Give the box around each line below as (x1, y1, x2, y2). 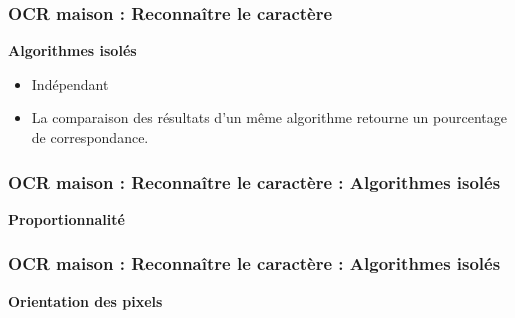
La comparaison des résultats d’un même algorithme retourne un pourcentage (31, 107, 507, 128)
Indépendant (31, 73, 109, 94)
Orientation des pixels (8, 290, 163, 311)
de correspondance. (31, 127, 149, 147)
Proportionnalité (8, 208, 125, 229)
